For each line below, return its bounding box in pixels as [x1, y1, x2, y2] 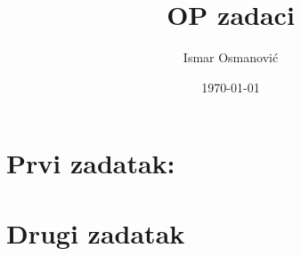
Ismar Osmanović [183, 48, 279, 67]
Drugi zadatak [6, 214, 185, 251]
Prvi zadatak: [6, 145, 175, 181]
